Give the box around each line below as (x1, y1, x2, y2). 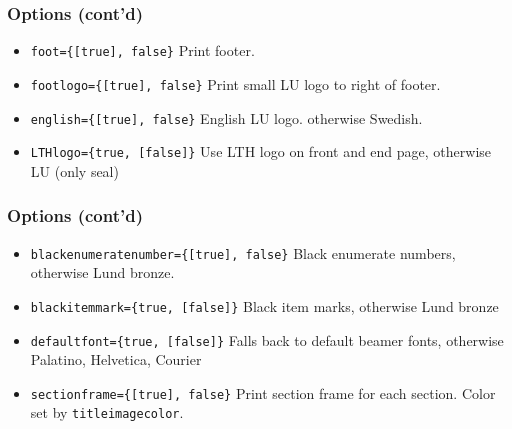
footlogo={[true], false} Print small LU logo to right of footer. (30, 73, 441, 94)
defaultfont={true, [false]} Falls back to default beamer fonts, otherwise (30, 329, 504, 350)
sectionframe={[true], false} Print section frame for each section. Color (30, 382, 496, 403)
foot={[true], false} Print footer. (30, 40, 255, 61)
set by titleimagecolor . (30, 402, 184, 423)
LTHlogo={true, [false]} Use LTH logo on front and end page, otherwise (30, 141, 492, 162)
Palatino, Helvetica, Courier (30, 349, 202, 370)
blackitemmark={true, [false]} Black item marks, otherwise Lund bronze (30, 295, 499, 316)
